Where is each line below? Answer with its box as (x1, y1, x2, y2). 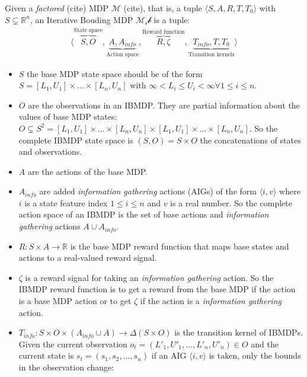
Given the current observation (18, 337, 127, 350)
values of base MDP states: (18, 110, 117, 123)
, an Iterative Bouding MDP (30, 13, 133, 25)
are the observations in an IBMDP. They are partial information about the (28, 98, 300, 111)
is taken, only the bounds (209, 349, 301, 362)
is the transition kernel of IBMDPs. (174, 326, 303, 338)
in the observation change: (18, 361, 114, 373)
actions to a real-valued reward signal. (18, 251, 157, 264)
